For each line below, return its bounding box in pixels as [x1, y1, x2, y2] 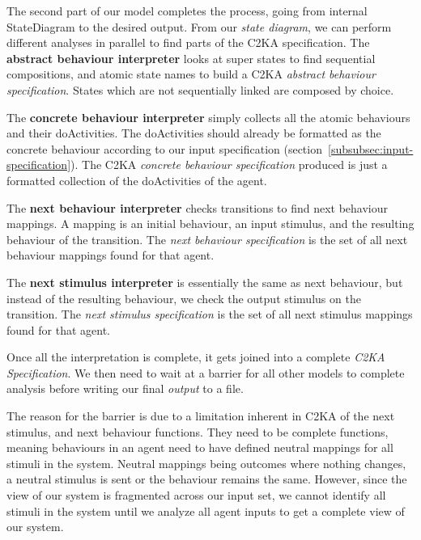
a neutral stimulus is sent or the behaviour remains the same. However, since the [6, 470, 407, 487]
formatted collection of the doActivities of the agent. [6, 171, 267, 188]
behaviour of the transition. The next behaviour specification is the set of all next [6, 230, 408, 247]
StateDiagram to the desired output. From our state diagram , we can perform [6, 18, 392, 35]
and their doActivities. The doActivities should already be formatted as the [6, 124, 381, 141]
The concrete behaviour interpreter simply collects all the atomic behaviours [6, 108, 410, 125]
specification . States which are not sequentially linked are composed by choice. [6, 81, 394, 98]
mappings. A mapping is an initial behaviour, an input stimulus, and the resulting [6, 215, 415, 232]
